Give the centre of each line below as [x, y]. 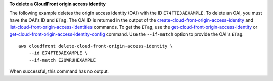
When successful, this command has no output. [59, 71]
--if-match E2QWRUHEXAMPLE [62, 60]
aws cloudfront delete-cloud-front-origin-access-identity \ [96, 46]
